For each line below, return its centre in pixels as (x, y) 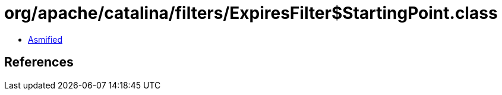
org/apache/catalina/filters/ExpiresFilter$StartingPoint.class (251, 13)
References (39, 62)
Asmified (45, 39)
